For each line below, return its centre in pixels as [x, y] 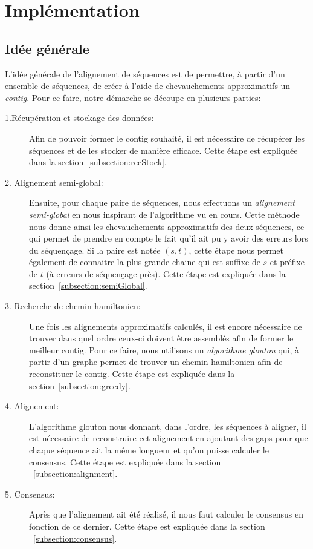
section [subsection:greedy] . [80, 385]
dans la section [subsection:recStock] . [98, 162]
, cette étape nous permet [236, 250]
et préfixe [287, 262]
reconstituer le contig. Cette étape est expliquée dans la [132, 374]
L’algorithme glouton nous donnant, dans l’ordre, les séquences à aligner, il [168, 426]
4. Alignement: [32, 406]
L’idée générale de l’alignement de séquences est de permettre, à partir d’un [145, 74]
